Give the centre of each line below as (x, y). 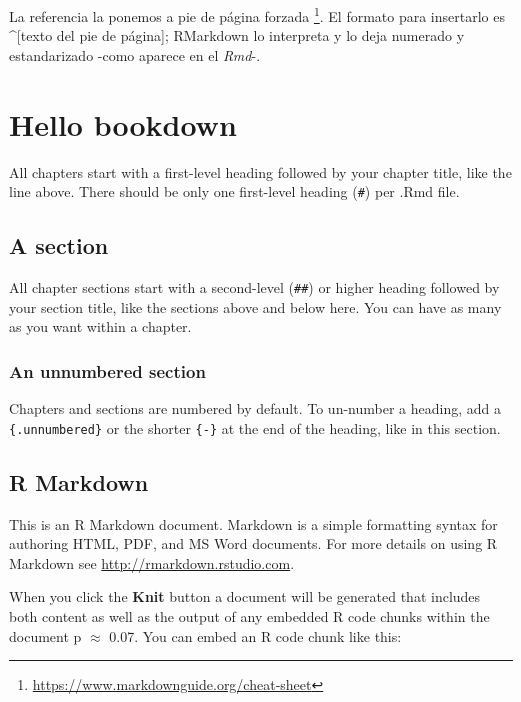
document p (45, 635)
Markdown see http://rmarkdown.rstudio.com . (152, 562)
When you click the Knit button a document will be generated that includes (245, 596)
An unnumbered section (107, 370)
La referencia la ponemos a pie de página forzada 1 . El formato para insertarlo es (257, 14)
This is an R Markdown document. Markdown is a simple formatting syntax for (253, 523)
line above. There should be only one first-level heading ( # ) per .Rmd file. (234, 191)
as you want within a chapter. (100, 326)
